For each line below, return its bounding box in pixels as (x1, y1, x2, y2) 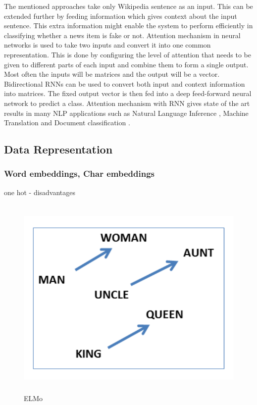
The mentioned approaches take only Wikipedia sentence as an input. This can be (4, 1, 253, 11)
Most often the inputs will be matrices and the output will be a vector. (4, 69, 220, 79)
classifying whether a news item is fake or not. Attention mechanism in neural (4, 30, 241, 40)
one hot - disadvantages (4, 187, 76, 197)
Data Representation (4, 142, 113, 157)
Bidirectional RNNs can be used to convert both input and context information (4, 78, 245, 89)
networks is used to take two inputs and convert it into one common (4, 40, 211, 50)
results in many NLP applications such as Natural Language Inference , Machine (4, 107, 249, 118)
